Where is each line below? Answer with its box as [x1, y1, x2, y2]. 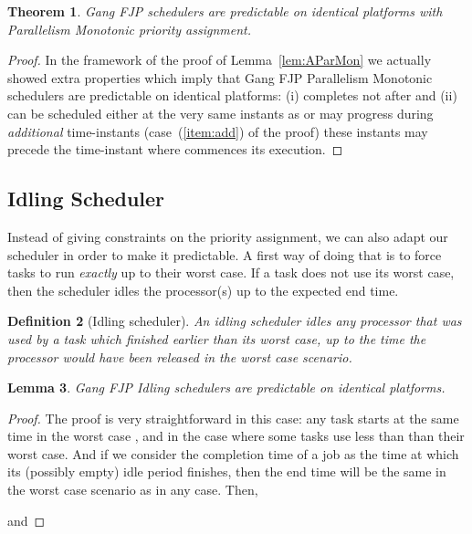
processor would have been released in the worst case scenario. [7, 347, 352, 366]
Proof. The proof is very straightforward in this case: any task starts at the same [7, 408, 459, 427]
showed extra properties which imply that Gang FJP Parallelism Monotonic [7, 68, 433, 87]
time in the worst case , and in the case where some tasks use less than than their [7, 426, 465, 445]
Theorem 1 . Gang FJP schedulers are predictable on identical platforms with [7, 2, 443, 20]
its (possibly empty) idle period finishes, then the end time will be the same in [7, 462, 446, 481]
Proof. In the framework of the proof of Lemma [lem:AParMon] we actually [7, 50, 432, 69]
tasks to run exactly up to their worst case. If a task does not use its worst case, [7, 263, 455, 282]
